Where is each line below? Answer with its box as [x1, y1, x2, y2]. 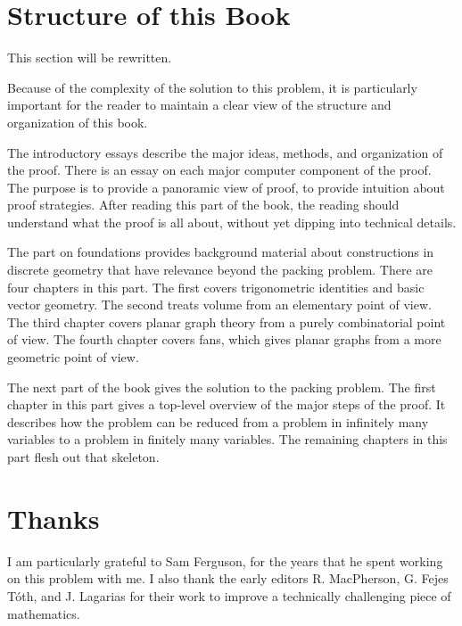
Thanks [7, 499, 100, 536]
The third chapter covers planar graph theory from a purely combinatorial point [7, 312, 446, 331]
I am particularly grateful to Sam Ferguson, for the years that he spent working [7, 551, 443, 570]
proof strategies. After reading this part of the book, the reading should [7, 195, 400, 214]
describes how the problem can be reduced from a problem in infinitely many [7, 412, 429, 431]
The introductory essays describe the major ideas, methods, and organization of [7, 143, 443, 161]
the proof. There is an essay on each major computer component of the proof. [7, 161, 432, 179]
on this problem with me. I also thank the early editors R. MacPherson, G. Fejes [7, 569, 449, 588]
